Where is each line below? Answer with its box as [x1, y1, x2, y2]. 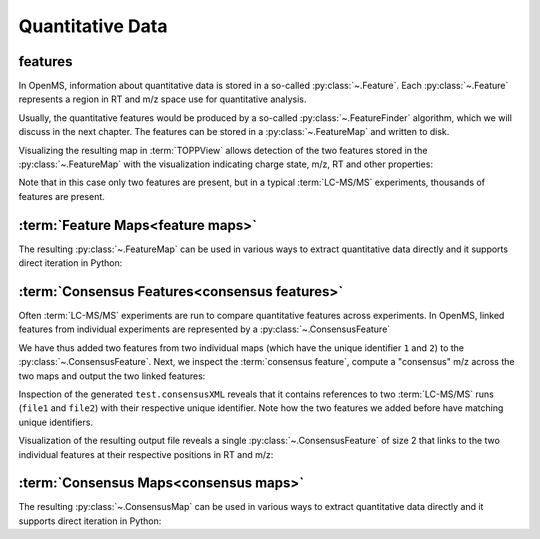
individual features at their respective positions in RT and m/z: [18, 448, 274, 460]
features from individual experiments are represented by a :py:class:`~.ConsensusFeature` [18, 323, 391, 335]
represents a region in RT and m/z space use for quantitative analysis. [18, 93, 307, 105]
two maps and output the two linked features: [18, 370, 206, 382]
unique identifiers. [18, 416, 94, 428]
